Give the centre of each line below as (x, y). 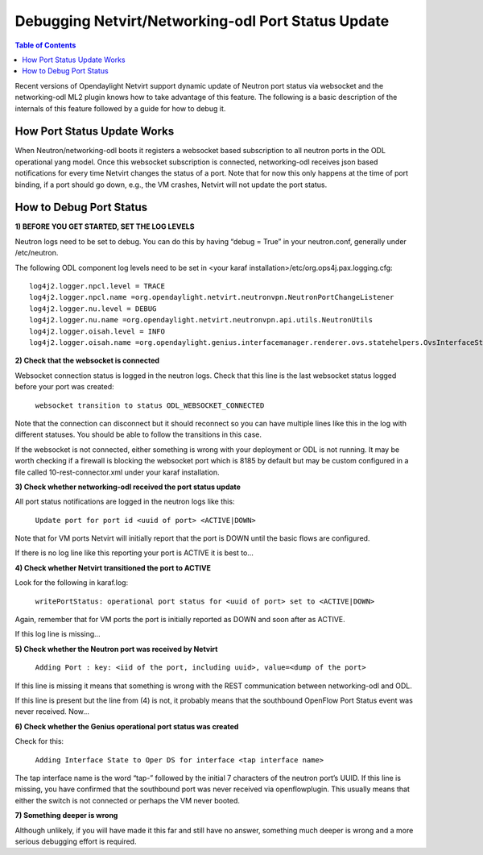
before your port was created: (64, 387)
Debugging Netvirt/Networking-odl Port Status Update (202, 21)
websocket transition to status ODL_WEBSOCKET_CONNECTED (150, 405)
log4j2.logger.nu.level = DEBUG (93, 309)
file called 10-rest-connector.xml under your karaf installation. (118, 472)
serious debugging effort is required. (76, 841)
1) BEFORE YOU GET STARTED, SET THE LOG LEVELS (105, 226)
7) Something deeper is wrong (66, 816)
